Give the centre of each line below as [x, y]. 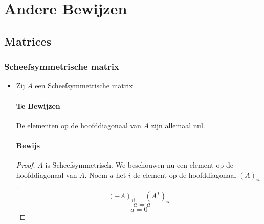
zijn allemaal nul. [178, 125]
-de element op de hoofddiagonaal [183, 175]
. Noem [96, 175]
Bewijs [28, 145]
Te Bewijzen [38, 105]
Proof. [26, 165]
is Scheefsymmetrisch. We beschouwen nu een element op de [139, 165]
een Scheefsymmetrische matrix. [85, 85]
